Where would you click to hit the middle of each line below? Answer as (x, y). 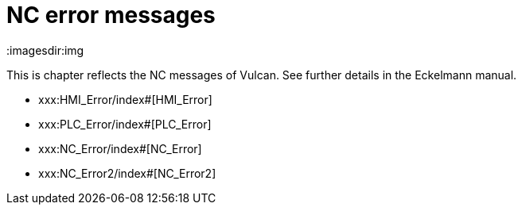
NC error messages (111, 15)
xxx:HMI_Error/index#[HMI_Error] (125, 99)
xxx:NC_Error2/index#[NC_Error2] (127, 173)
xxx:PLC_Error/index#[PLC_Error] (125, 124)
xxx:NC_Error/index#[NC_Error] (120, 148)
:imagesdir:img (45, 50)
